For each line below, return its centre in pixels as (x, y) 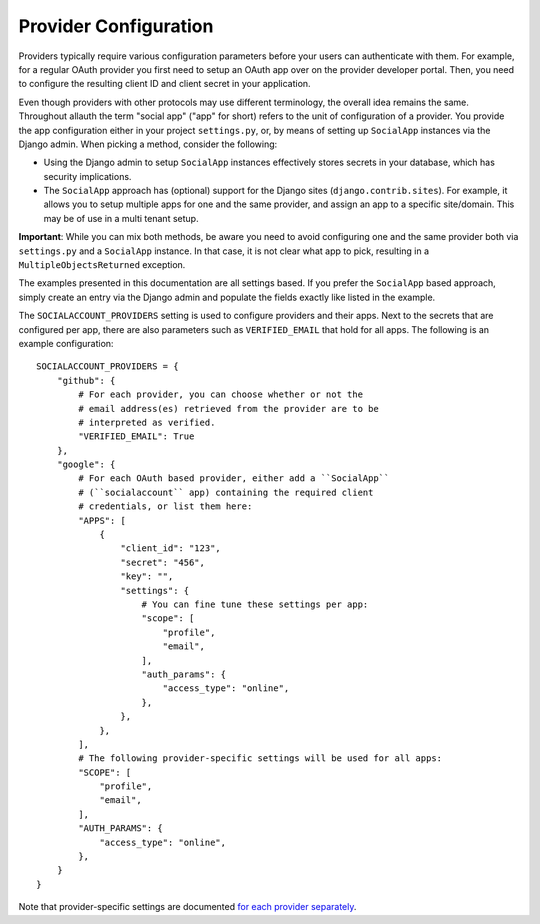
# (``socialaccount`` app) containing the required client (226, 492)
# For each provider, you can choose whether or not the (221, 394)
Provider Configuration (116, 26)
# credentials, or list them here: (165, 506)
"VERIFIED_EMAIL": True (136, 436)
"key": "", (147, 576)
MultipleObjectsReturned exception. (102, 265)
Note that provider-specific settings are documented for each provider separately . (187, 907)
